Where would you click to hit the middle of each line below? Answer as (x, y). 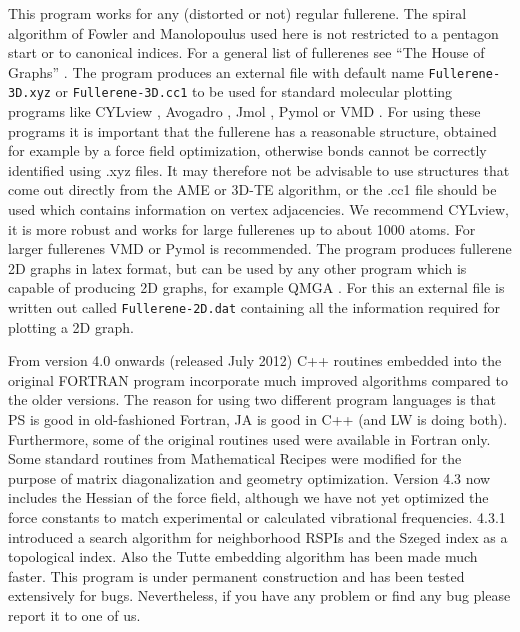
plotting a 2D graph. (71, 326)
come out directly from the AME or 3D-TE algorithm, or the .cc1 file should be (252, 189)
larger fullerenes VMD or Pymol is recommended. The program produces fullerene (260, 248)
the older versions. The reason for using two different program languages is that (252, 399)
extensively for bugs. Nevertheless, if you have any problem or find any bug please (259, 595)
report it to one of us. (74, 615)
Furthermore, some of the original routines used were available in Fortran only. (249, 438)
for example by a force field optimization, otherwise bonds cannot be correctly (247, 150)
